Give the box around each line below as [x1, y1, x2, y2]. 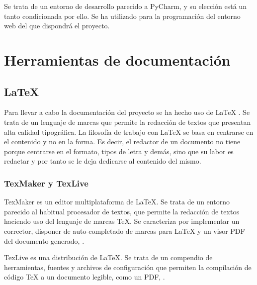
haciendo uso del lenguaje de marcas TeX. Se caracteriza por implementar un [4, 216, 240, 226]
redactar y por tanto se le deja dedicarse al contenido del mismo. [4, 156, 201, 166]
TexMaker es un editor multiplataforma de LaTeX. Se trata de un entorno [4, 196, 230, 207]
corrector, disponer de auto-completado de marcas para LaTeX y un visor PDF [4, 225, 245, 236]
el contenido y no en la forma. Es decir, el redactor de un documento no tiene [4, 136, 241, 147]
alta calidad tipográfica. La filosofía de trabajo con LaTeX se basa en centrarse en [4, 126, 254, 137]
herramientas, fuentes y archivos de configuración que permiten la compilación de [4, 262, 252, 272]
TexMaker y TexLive [4, 177, 88, 189]
